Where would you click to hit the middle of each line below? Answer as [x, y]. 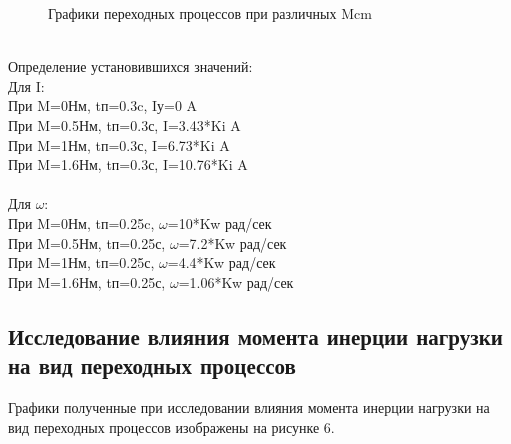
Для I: [26, 85]
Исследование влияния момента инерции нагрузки [255, 335]
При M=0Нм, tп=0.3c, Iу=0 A [103, 105]
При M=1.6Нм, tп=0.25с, [87, 281]
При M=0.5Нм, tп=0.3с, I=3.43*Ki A [124, 124]
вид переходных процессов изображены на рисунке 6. [171, 426]
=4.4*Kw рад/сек [221, 262]
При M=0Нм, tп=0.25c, [81, 222]
